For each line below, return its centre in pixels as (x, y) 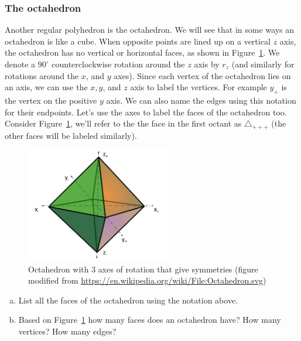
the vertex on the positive (51, 100)
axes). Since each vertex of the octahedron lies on (202, 75)
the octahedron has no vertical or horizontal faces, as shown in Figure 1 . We (142, 52)
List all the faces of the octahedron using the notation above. (128, 300)
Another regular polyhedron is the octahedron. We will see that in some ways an (150, 30)
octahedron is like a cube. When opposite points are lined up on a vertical (138, 41)
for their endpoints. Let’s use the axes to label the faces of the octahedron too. (146, 112)
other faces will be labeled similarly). (71, 135)
